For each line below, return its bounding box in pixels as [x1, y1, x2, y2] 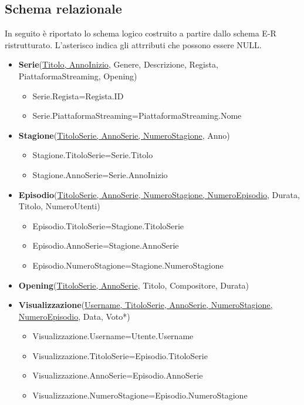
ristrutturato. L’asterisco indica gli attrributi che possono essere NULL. [5, 38, 262, 51]
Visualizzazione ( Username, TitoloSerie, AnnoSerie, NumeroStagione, [18, 299, 273, 311]
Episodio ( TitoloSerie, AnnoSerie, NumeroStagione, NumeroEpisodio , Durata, [18, 188, 300, 200]
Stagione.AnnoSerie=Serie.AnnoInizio [32, 168, 168, 180]
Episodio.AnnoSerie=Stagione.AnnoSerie [32, 239, 179, 252]
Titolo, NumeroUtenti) [18, 200, 100, 212]
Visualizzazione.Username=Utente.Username [32, 330, 194, 342]
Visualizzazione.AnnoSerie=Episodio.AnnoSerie [32, 369, 203, 381]
